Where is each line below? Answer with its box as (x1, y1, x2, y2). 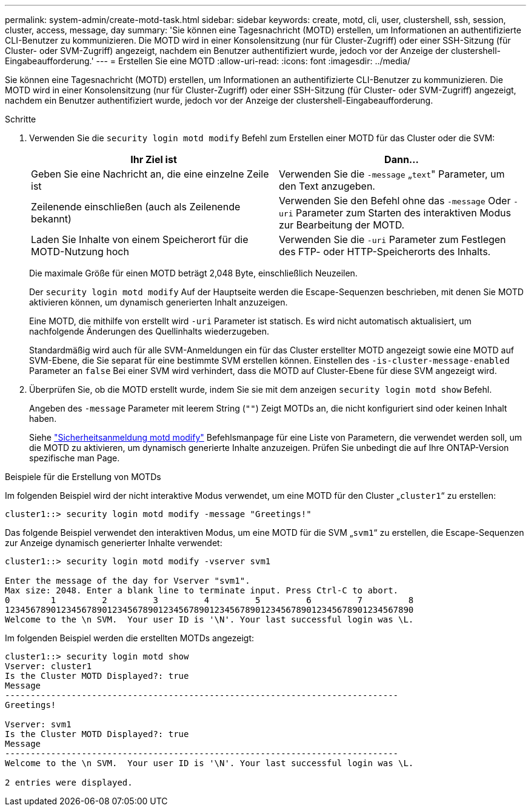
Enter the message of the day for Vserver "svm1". (5, 576, 250, 586)
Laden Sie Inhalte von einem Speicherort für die (31, 233, 249, 245)
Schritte (5, 114, 36, 124)
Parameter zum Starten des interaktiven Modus (295, 207, 511, 219)
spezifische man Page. (29, 453, 120, 463)
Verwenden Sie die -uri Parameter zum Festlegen (279, 233, 506, 245)
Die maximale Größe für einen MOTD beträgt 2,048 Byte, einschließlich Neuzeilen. (29, 268, 358, 278)
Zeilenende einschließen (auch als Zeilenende (31, 201, 241, 213)
